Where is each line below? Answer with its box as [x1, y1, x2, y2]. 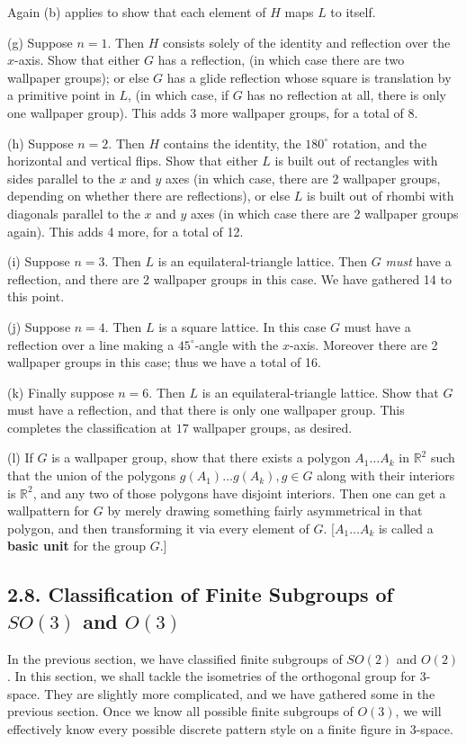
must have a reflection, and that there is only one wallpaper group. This [7, 400, 405, 419]
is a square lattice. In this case [158, 317, 327, 336]
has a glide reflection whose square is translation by [166, 67, 452, 86]
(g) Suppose [7, 32, 73, 51]
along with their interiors [317, 466, 455, 485]
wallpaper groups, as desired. [193, 417, 353, 436]
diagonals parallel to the [7, 203, 140, 222]
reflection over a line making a [7, 335, 175, 354]
